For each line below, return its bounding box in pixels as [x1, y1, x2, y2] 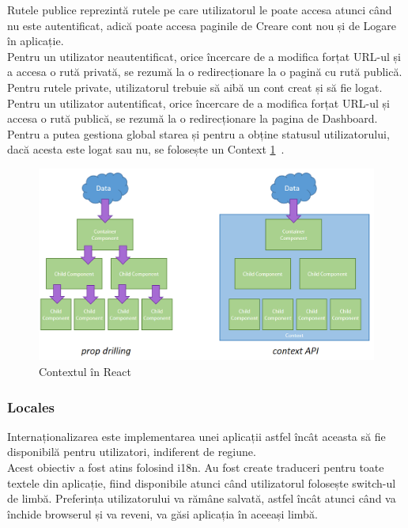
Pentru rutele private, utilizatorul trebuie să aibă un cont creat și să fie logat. [7, 78, 383, 95]
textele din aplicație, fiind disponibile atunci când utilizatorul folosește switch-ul [7, 474, 396, 491]
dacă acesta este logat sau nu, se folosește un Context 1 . [7, 141, 285, 158]
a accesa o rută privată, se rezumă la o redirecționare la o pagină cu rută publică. [7, 63, 402, 80]
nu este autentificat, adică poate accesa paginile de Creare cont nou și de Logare [7, 17, 397, 33]
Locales [7, 397, 55, 416]
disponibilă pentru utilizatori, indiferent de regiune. [7, 443, 256, 460]
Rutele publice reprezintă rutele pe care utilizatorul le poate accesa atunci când [7, 2, 392, 17]
